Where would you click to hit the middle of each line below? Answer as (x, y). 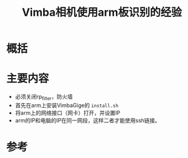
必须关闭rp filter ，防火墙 (44, 97)
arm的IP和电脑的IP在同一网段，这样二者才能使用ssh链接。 (88, 120)
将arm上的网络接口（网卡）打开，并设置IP (68, 113)
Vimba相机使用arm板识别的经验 (102, 12)
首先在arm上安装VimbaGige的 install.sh (67, 105)
